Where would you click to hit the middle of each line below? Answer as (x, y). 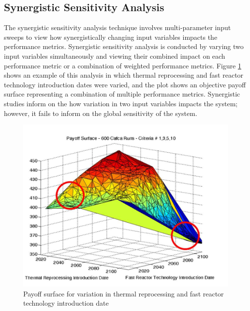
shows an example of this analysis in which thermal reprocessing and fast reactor (124, 75)
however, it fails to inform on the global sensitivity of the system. (101, 113)
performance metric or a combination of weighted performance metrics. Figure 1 (123, 65)
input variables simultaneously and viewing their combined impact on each (115, 56)
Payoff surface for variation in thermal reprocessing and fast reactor (124, 293)
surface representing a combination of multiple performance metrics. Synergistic (122, 94)
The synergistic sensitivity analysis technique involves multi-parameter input (118, 27)
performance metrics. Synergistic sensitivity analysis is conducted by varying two (124, 46)
